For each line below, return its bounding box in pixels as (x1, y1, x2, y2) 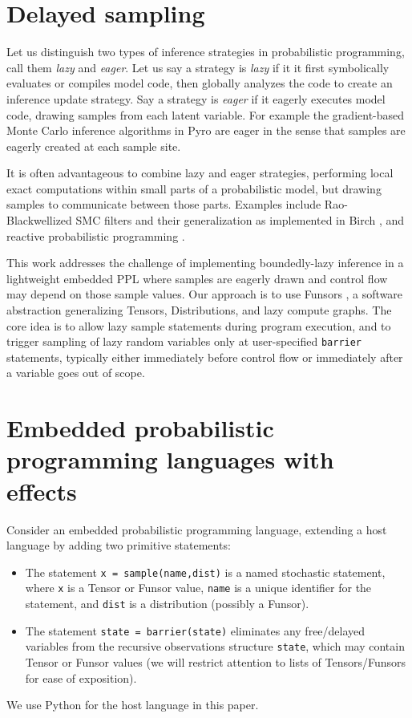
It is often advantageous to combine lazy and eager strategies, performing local (6, 164, 394, 181)
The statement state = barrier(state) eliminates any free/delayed (25, 622, 366, 639)
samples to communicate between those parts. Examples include (6, 196, 321, 213)
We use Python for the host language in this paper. (6, 696, 259, 713)
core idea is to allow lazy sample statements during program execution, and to (6, 317, 391, 334)
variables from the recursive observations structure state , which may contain (25, 638, 405, 655)
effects (6, 474, 77, 507)
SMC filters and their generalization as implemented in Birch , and (75, 212, 405, 229)
